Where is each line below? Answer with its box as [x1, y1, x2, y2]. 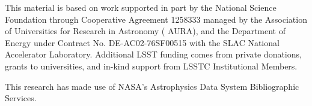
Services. [5, 92, 37, 104]
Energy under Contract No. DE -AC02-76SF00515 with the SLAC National [5, 36, 280, 49]
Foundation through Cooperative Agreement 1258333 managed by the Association [5, 13, 307, 25]
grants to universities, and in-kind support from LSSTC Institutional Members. [5, 59, 298, 72]
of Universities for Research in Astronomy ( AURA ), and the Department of [5, 25, 286, 37]
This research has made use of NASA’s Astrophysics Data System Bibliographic [5, 80, 299, 92]
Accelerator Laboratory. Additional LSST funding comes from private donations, [5, 48, 302, 60]
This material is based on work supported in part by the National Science [5, 1, 277, 13]
